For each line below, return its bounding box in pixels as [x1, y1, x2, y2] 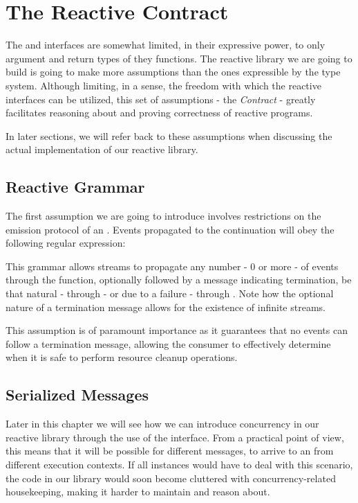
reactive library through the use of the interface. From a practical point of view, [6, 430, 344, 444]
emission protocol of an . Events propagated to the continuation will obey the [6, 222, 335, 236]
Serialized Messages [6, 384, 149, 405]
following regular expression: [6, 236, 126, 250]
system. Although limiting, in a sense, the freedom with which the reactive [6, 78, 321, 92]
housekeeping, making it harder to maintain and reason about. [6, 484, 270, 499]
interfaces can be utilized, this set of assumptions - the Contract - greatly [6, 91, 316, 106]
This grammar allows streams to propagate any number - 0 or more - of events [6, 258, 339, 273]
